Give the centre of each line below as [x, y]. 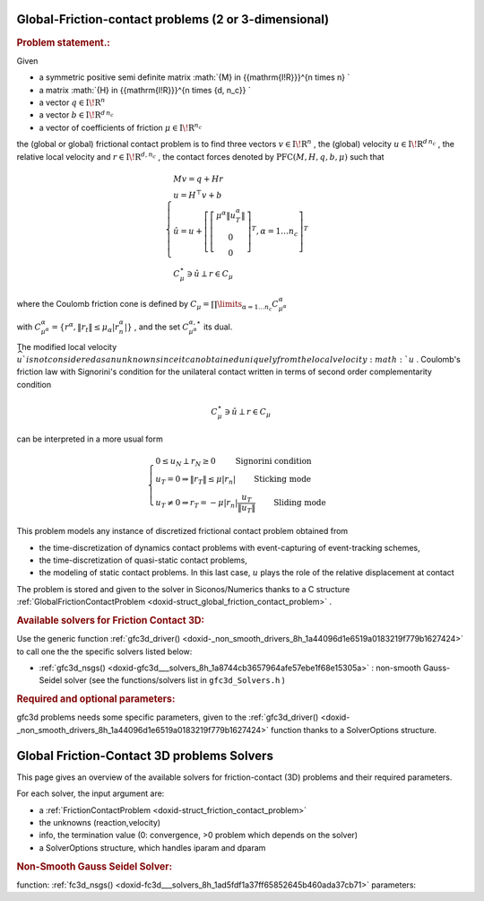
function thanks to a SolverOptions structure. [354, 730]
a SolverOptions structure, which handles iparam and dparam [152, 847]
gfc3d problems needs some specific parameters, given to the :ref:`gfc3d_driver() [168, 717]
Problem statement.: [64, 42]
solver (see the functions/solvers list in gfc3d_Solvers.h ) [175, 680]
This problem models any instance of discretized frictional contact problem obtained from [182, 531]
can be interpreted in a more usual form [90, 439]
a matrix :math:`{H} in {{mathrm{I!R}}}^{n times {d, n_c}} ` [145, 90]
